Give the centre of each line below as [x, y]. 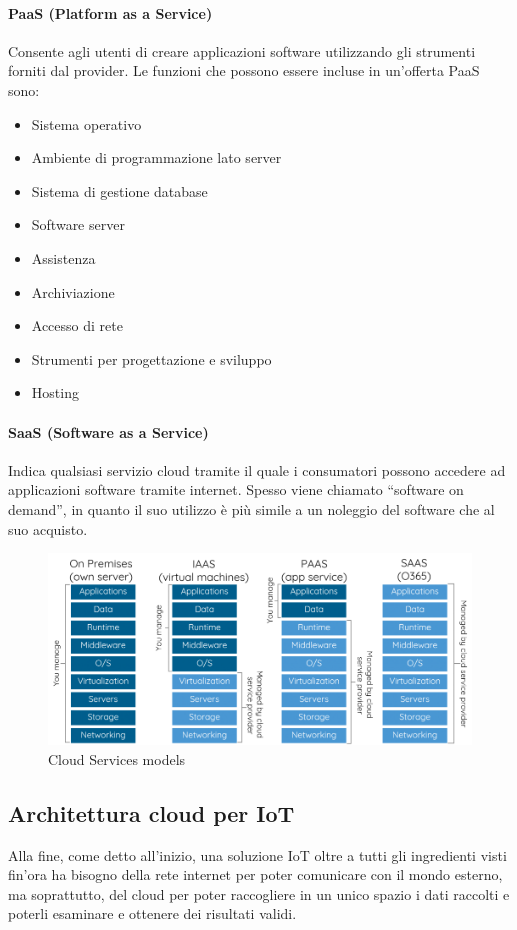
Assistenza [63, 257]
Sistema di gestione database [119, 190]
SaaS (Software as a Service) [108, 431]
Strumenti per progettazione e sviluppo [151, 358]
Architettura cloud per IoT [151, 812]
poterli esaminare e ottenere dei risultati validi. [152, 913]
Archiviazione [73, 291]
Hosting [55, 392]
